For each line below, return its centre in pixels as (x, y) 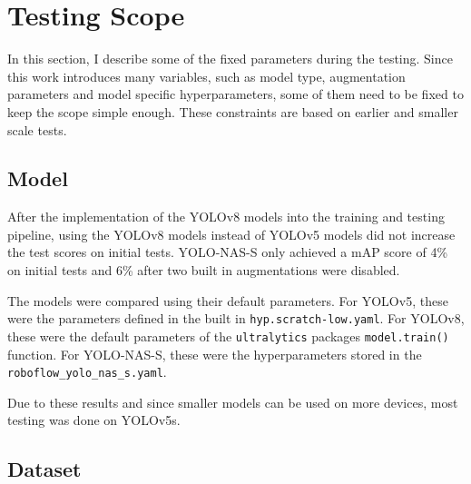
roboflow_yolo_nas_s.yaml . (87, 372)
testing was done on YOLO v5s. (94, 420)
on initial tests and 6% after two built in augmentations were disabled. (204, 270)
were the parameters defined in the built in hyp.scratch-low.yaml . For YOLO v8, (236, 318)
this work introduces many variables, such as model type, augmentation (206, 76)
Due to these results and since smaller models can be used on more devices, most (233, 402)
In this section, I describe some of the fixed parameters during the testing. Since (230, 59)
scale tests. (37, 129)
